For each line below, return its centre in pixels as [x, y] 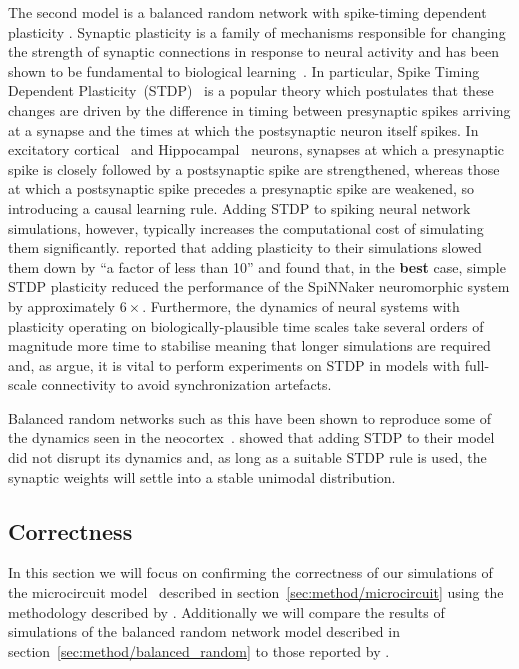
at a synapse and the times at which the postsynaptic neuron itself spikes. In [243, 129]
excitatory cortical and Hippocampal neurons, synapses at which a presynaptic [256, 149]
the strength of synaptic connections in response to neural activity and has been [253, 51]
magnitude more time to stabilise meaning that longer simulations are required [249, 345]
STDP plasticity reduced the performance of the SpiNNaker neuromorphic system [259, 286]
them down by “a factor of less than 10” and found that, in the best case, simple [257, 266]
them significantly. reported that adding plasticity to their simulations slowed [245, 247]
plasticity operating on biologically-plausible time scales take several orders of [246, 325]
